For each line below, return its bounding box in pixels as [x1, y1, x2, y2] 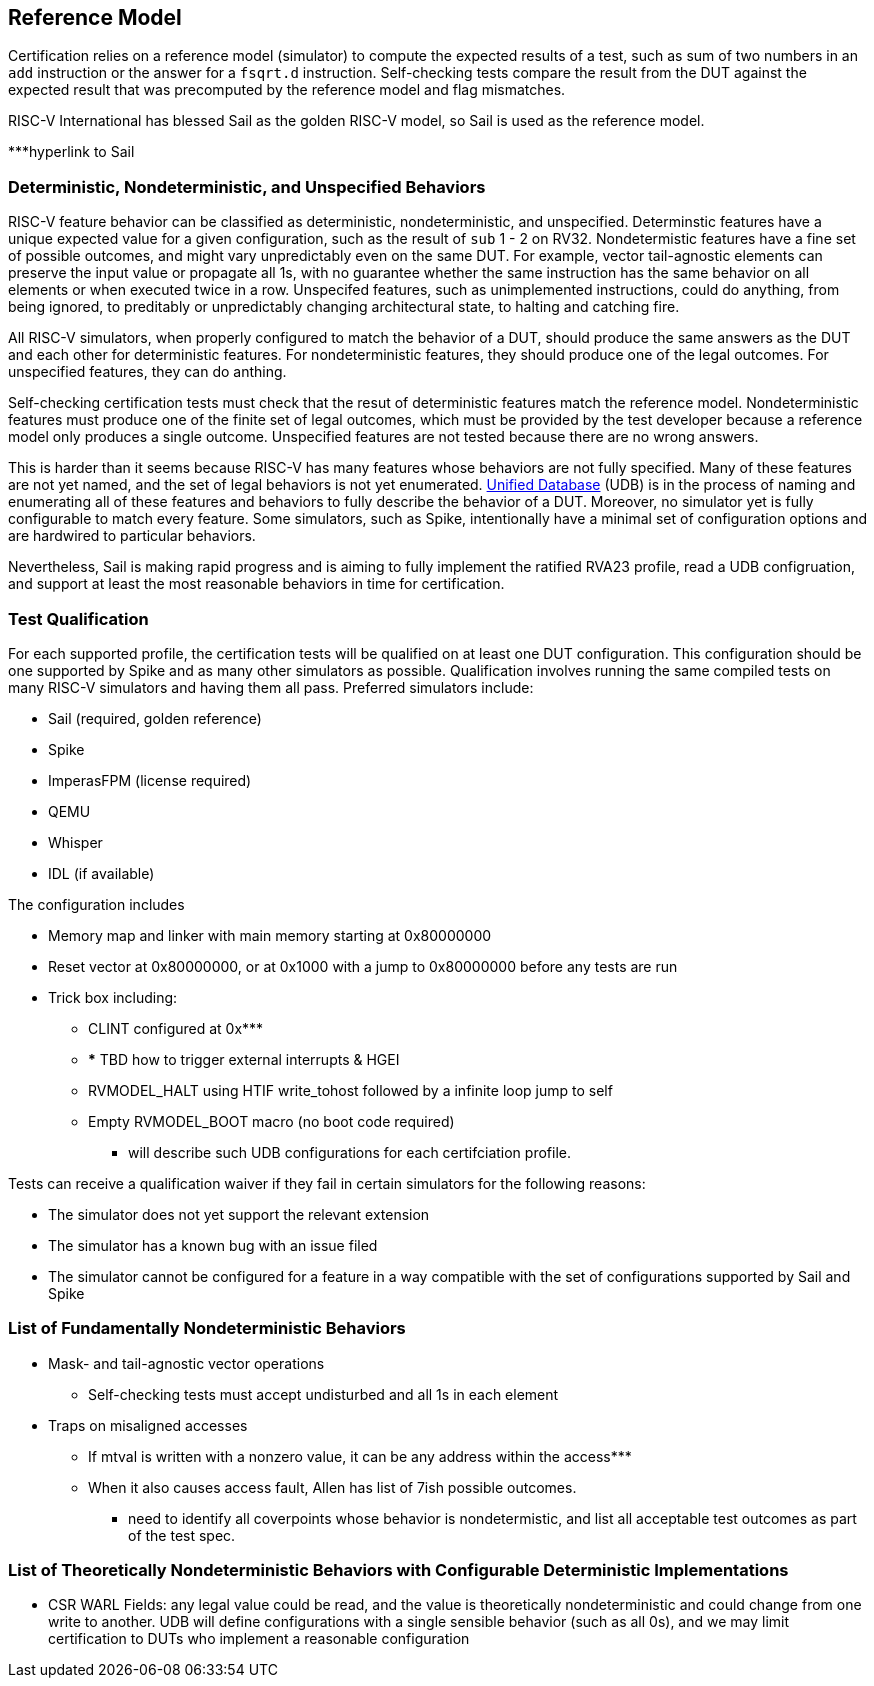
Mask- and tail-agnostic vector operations [48, 1354, 325, 1372]
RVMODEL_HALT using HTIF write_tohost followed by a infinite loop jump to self [88, 1081, 613, 1099]
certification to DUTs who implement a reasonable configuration [48, 1630, 470, 1648]
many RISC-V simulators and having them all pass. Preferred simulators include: [8, 678, 534, 696]
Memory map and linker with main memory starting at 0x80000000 [48, 926, 492, 944]
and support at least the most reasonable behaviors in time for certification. [8, 575, 505, 593]
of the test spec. [128, 1526, 236, 1544]
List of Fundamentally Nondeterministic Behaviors [8, 1318, 406, 1339]
